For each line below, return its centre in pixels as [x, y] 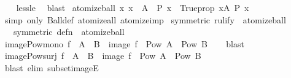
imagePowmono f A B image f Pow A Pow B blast [124, 43]
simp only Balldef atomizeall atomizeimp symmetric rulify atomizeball [145, 19]
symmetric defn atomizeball [69, 32]
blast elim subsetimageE [52, 67]
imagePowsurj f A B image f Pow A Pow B [103, 56]
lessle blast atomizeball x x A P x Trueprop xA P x [133, 7]
